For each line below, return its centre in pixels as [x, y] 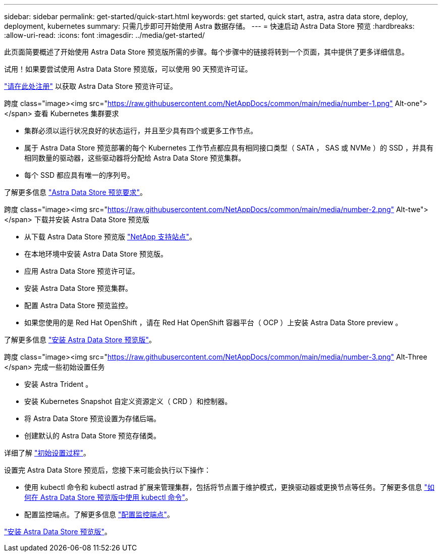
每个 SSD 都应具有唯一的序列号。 [79, 175]
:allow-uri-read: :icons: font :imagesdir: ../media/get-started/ [104, 35]
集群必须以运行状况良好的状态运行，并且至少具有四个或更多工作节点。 [141, 131]
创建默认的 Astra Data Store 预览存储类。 [93, 436]
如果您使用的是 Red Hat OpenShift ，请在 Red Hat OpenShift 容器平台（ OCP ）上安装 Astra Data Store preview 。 [213, 322]
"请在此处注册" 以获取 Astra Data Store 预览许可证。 [91, 86]
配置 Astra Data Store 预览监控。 [78, 305]
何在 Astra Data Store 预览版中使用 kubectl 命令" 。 [108, 497]
